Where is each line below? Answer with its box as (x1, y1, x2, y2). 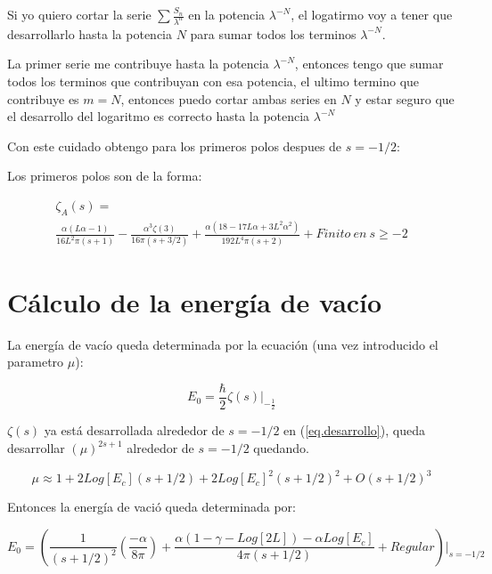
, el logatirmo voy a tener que (291, 5, 453, 23)
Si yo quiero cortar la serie (7, 5, 152, 23)
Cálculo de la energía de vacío (7, 283, 382, 319)
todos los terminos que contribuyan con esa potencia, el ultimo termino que (7, 72, 420, 91)
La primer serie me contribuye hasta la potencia (7, 54, 269, 73)
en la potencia (188, 5, 266, 23)
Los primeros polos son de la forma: (7, 166, 202, 185)
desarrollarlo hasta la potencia (7, 24, 173, 43)
